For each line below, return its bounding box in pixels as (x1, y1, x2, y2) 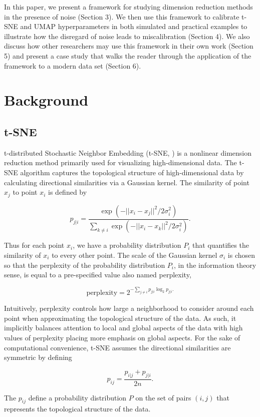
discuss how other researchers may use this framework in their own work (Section (4, 41, 253, 51)
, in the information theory (174, 259, 256, 270)
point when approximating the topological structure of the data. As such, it (4, 312, 236, 323)
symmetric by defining (4, 352, 72, 362)
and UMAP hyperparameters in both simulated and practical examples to (20, 21, 247, 32)
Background (4, 90, 89, 110)
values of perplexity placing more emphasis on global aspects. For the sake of (4, 332, 240, 343)
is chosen (227, 250, 255, 260)
